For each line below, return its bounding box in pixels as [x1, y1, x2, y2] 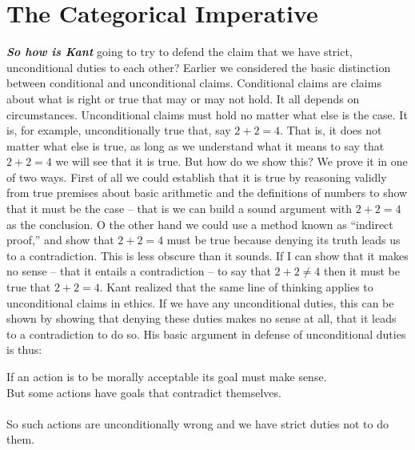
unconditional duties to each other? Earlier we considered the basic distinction [6, 58, 391, 75]
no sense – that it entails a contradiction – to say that [6, 263, 271, 279]
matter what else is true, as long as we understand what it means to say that [6, 137, 385, 154]
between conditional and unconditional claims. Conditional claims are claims [6, 74, 381, 91]
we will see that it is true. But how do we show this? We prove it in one [55, 153, 408, 170]
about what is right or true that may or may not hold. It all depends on [6, 90, 360, 106]
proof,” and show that [6, 231, 114, 248]
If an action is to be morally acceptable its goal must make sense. [6, 368, 327, 384]
